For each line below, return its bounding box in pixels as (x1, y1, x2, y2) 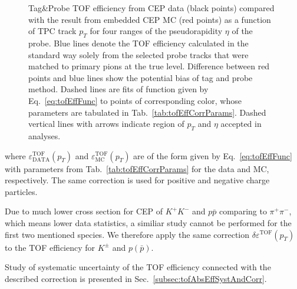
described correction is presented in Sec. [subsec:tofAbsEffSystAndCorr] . (5, 272, 267, 284)
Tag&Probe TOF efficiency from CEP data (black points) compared (28, 2, 275, 14)
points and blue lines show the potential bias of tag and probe (28, 71, 253, 83)
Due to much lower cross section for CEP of (5, 205, 163, 217)
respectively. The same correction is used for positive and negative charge (5, 174, 270, 186)
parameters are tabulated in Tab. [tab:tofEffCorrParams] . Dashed (28, 106, 266, 118)
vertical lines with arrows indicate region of (28, 117, 184, 130)
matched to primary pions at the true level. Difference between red (28, 60, 270, 72)
